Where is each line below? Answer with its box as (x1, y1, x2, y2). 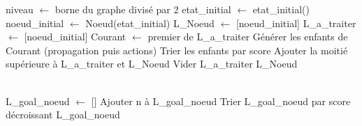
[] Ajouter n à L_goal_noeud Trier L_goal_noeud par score (91, 93, 351, 108)
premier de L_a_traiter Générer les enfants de (147, 29, 348, 44)
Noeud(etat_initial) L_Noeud (85, 15, 215, 30)
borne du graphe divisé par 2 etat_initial (55, 2, 231, 16)
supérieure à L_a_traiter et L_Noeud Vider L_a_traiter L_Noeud (6, 56, 298, 71)
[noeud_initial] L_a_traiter (236, 15, 356, 30)
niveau (6, 2, 34, 16)
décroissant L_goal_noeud (6, 107, 120, 122)
